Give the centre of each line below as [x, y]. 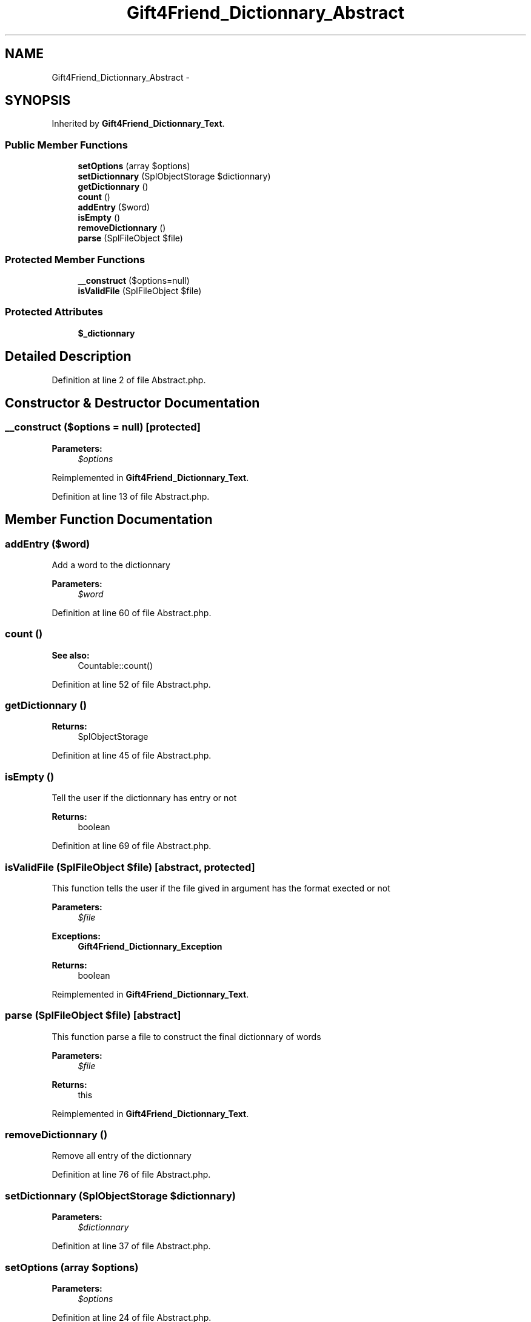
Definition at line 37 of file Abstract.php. [131, 1246]
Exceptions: [76, 936]
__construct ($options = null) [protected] [103, 427]
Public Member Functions [66, 145]
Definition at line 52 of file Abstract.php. [131, 684]
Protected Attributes [54, 312]
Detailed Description [68, 357]
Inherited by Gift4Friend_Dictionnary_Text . [138, 124]
